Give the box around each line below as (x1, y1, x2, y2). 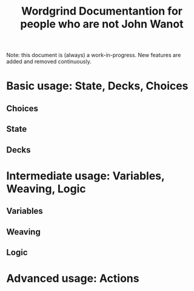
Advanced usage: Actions (6, 272, 139, 286)
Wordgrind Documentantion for (21, 4, 183, 18)
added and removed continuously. (6, 58, 92, 65)
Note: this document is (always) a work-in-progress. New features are (6, 52, 181, 59)
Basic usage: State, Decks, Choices (6, 79, 189, 93)
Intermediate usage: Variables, (6, 169, 165, 183)
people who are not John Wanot (20, 17, 184, 31)
